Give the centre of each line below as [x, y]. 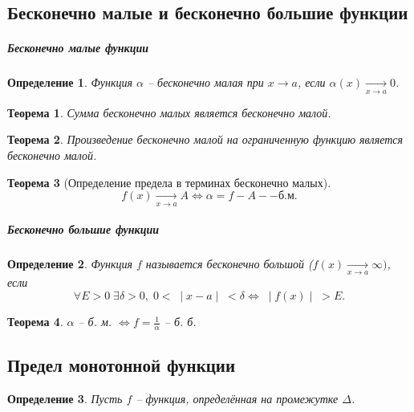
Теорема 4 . [35, 322]
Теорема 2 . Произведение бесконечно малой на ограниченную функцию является [205, 139]
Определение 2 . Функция [70, 264]
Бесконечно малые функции [78, 48]
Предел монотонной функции [122, 365]
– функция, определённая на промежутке [237, 399]
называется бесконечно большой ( [229, 264]
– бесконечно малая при [205, 82]
